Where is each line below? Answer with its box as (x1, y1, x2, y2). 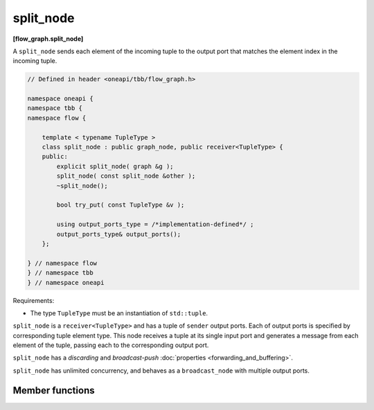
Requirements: (12, 296, 55, 304)
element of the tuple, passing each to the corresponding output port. (12, 341, 209, 349)
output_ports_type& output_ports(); (56, 230, 181, 238)
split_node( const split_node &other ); (56, 172, 196, 180)
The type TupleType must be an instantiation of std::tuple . (30, 308, 208, 317)
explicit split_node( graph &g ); (56, 162, 174, 170)
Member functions (12, 384, 95, 396)
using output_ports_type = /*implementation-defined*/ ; (56, 221, 254, 228)
